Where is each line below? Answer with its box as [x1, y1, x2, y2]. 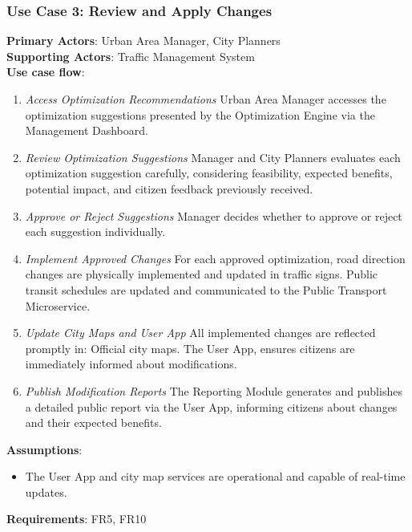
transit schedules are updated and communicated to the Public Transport [25, 281, 387, 298]
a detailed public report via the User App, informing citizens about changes [25, 398, 398, 415]
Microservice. [25, 297, 91, 314]
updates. [25, 483, 67, 500]
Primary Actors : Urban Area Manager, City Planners [6, 32, 281, 49]
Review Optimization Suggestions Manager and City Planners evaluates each [25, 148, 401, 165]
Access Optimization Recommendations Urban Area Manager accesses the [25, 91, 386, 107]
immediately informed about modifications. [25, 355, 237, 372]
